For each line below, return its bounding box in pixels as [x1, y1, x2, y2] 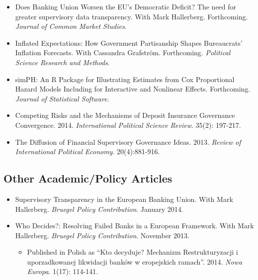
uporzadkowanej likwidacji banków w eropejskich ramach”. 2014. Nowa [27, 256, 243, 267]
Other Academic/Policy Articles [3, 171, 172, 186]
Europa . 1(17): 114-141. [27, 266, 98, 277]
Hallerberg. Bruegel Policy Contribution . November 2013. [15, 230, 189, 240]
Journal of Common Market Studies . [15, 21, 127, 31]
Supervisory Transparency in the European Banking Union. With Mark [15, 193, 233, 204]
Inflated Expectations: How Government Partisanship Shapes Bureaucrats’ [15, 37, 243, 48]
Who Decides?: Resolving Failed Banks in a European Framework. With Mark [15, 220, 254, 231]
